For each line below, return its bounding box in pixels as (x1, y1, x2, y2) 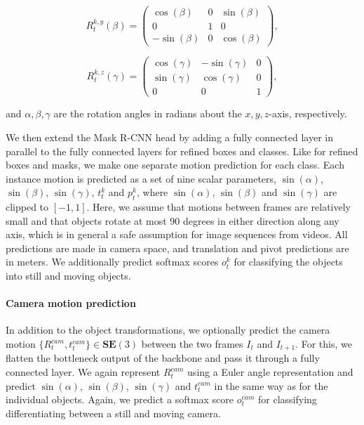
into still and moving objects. (6, 268, 131, 283)
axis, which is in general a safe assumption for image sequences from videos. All (6, 227, 348, 242)
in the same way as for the (214, 378, 328, 393)
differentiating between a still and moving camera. (6, 405, 221, 420)
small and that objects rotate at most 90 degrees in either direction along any (6, 213, 339, 228)
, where (136, 185, 168, 200)
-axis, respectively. (269, 106, 347, 121)
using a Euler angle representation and (187, 365, 353, 379)
